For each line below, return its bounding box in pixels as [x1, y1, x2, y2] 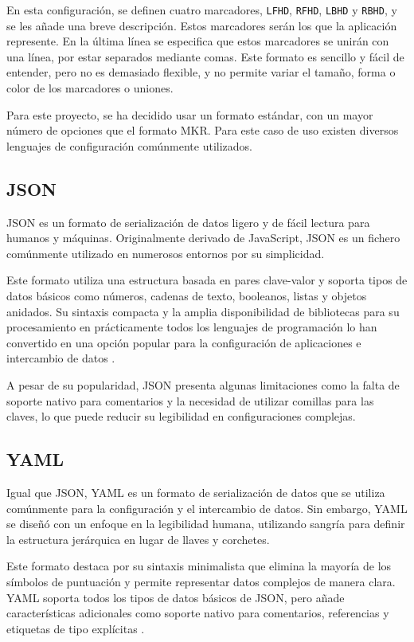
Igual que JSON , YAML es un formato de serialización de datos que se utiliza [6, 483, 385, 500]
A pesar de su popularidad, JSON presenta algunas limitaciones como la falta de [6, 376, 400, 393]
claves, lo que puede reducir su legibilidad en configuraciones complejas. [6, 408, 356, 425]
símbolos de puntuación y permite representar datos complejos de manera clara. [6, 573, 396, 589]
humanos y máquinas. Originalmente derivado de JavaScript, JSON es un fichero [6, 229, 400, 246]
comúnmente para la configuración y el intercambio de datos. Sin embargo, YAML [6, 499, 408, 516]
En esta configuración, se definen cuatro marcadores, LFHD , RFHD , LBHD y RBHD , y [6, 2, 397, 18]
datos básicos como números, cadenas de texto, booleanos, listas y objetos [6, 287, 367, 303]
